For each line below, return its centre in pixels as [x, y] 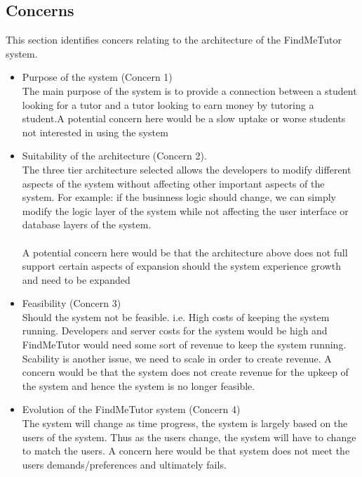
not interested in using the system [95, 132]
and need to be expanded [76, 279]
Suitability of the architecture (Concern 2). [114, 156]
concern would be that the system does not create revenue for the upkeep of [185, 372]
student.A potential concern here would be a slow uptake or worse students [184, 118]
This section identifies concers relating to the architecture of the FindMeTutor [174, 40]
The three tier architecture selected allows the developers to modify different [187, 169]
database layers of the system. [87, 224]
